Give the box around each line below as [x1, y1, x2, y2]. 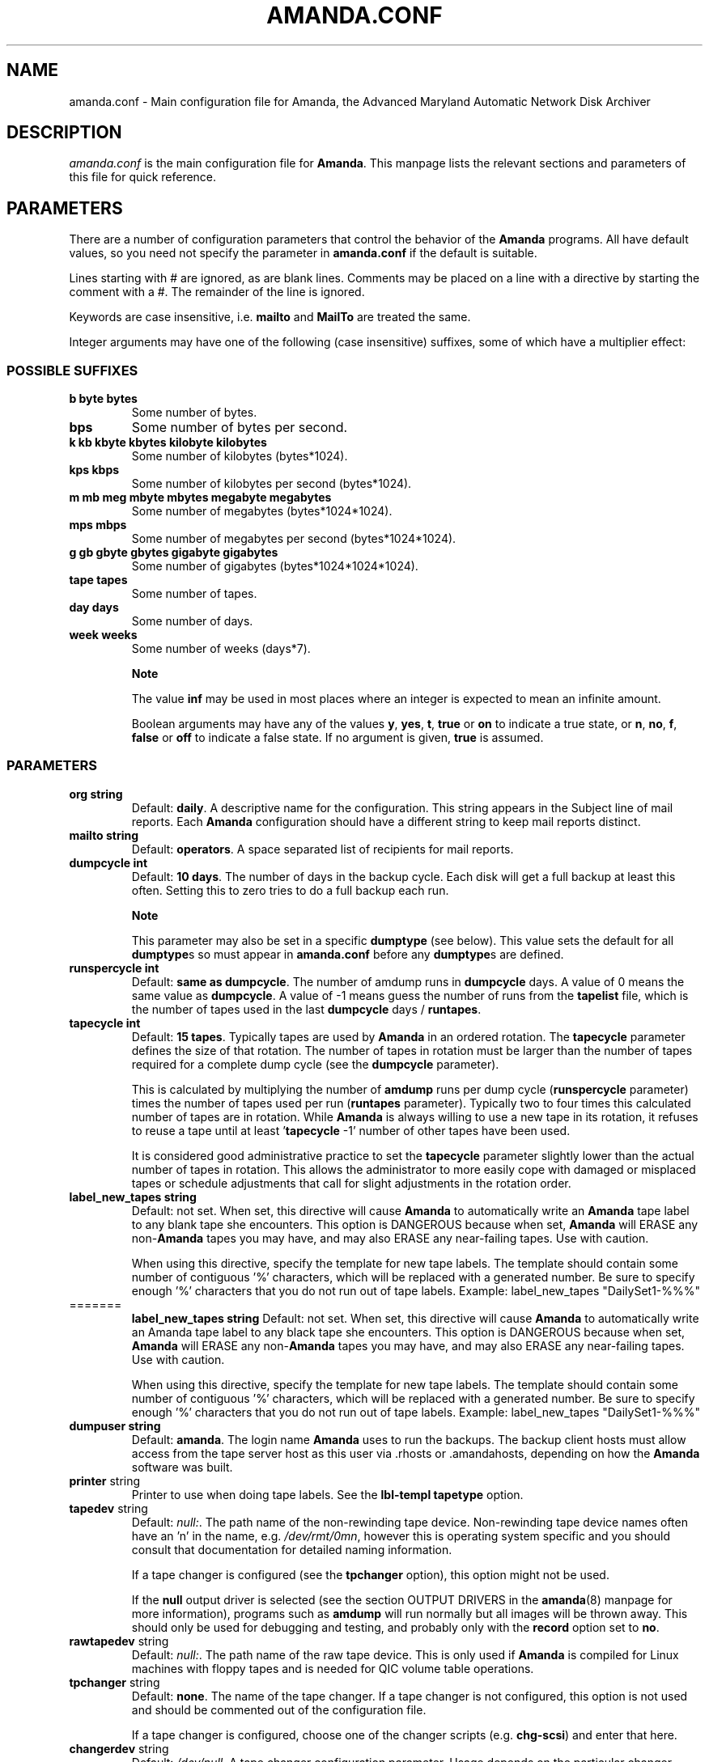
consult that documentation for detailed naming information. [131, 1542, 452, 1557]
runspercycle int [69, 960, 159, 975]
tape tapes [69, 573, 128, 587]
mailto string [69, 828, 139, 842]
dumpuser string [69, 1418, 161, 1433]
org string [69, 786, 123, 801]
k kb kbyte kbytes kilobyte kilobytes [69, 435, 267, 450]
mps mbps [69, 518, 127, 532]
